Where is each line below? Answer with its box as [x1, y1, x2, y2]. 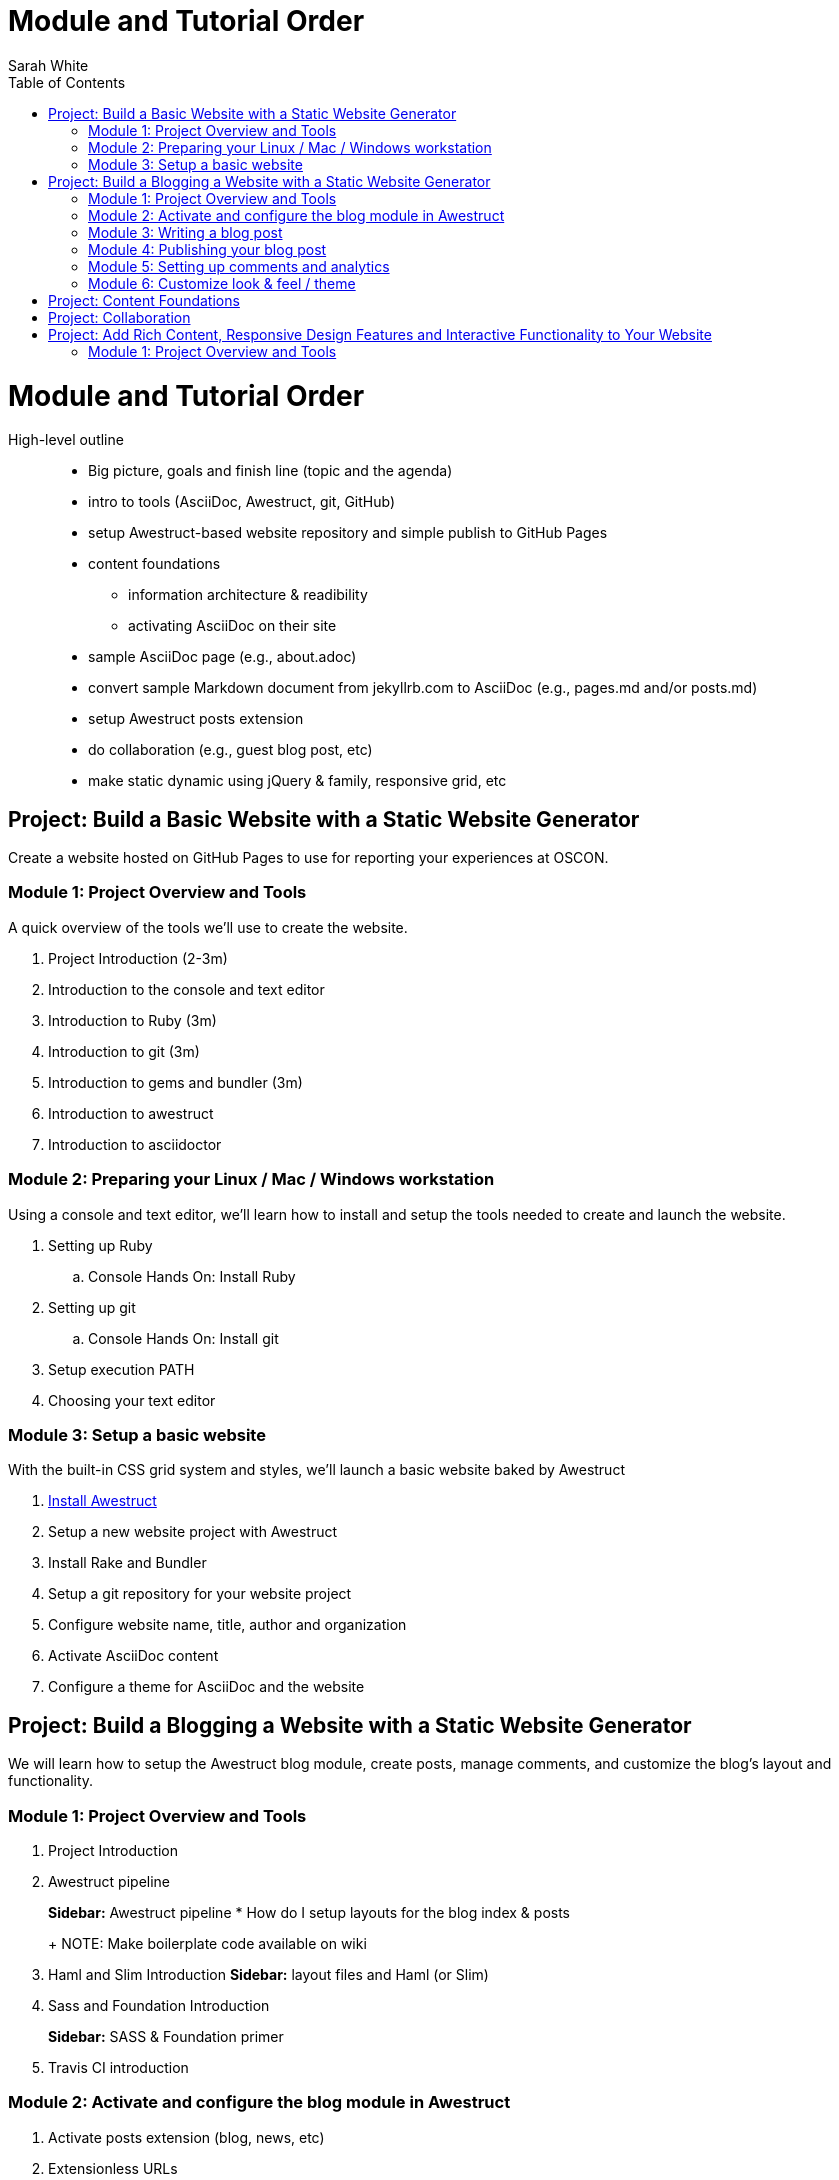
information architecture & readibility [128, 586, 368, 604]
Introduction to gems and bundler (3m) [48, 1073, 303, 1091]
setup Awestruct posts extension [88, 710, 304, 728]
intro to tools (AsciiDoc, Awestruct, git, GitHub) [88, 493, 396, 511]
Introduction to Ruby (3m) [48, 1011, 217, 1029]
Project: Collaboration [48, 308, 191, 326]
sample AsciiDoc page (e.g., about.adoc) [88, 648, 357, 666]
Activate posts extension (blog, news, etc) [48, 2128, 325, 2146]
